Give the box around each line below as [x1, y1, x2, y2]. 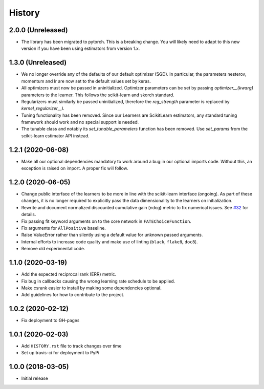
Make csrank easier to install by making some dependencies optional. [21, 285, 162, 291]
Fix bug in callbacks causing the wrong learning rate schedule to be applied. [21, 278, 176, 284]
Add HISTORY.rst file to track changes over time [21, 343, 122, 349]
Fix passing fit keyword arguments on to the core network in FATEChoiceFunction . [21, 218, 192, 224]
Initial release [21, 375, 48, 381]
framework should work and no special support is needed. [21, 119, 139, 125]
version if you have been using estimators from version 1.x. [21, 45, 140, 51]
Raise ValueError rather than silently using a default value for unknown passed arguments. [21, 232, 203, 238]
